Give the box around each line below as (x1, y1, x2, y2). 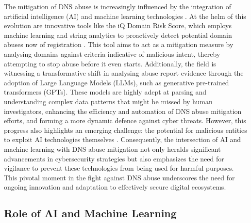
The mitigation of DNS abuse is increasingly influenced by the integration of (4, 1, 231, 11)
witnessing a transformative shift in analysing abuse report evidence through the (4, 68, 244, 78)
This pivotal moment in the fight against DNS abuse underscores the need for (4, 172, 235, 182)
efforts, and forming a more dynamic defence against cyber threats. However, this (4, 115, 246, 126)
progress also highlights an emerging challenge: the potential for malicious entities (4, 125, 247, 135)
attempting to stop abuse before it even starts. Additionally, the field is (4, 58, 216, 68)
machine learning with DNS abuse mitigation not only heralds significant (4, 143, 221, 154)
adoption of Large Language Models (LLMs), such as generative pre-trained (4, 77, 229, 87)
